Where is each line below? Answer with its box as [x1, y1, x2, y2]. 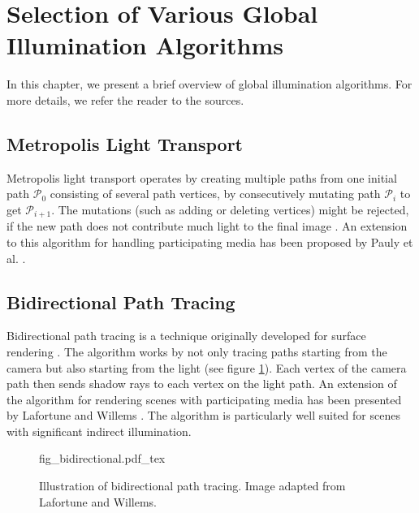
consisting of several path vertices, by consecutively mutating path [50, 185, 381, 202]
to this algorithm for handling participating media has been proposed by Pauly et [6, 233, 413, 250]
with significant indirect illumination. [6, 422, 192, 439]
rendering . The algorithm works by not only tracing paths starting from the [6, 343, 387, 360]
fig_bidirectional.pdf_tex [39, 450, 166, 467]
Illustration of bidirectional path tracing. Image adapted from [39, 477, 346, 494]
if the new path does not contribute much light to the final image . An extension [6, 218, 408, 235]
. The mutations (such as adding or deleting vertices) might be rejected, [51, 200, 409, 218]
